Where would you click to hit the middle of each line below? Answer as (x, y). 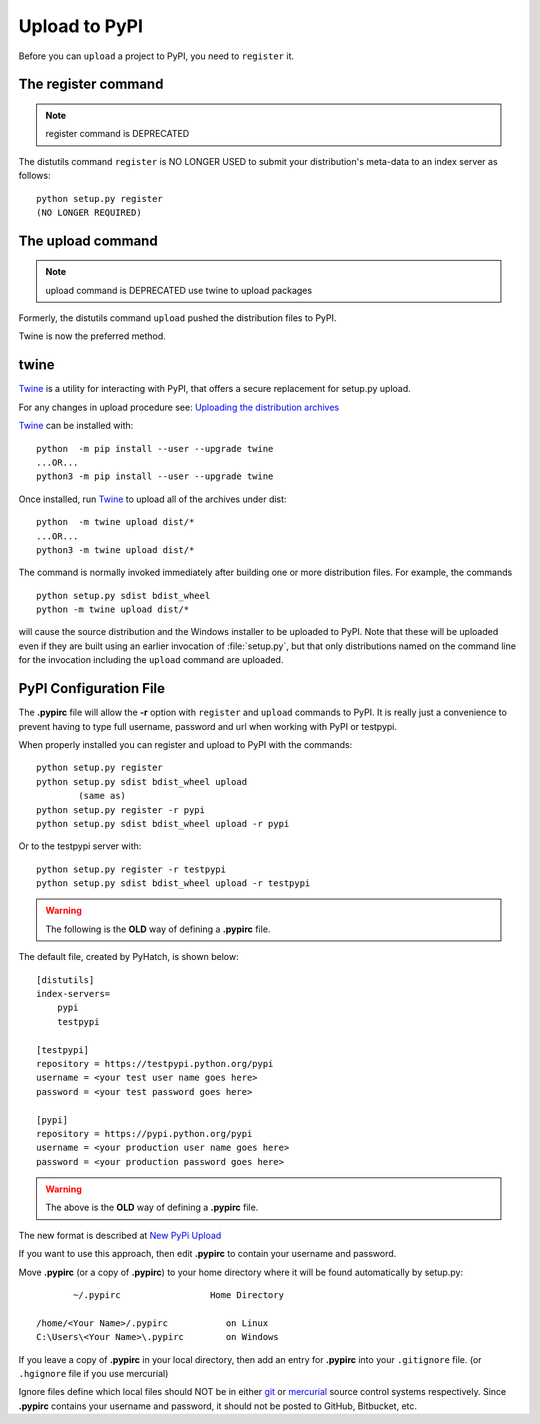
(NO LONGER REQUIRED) (89, 212)
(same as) (102, 796)
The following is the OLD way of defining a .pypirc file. (158, 929)
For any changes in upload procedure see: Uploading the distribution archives (179, 407)
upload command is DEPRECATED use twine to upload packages (179, 290)
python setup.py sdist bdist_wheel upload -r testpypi (173, 883)
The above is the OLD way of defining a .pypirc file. (152, 1207)
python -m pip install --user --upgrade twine (155, 448)
